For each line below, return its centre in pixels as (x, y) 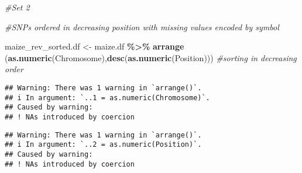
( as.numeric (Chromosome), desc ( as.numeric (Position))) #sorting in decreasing (151, 57)
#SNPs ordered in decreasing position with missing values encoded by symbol (142, 27)
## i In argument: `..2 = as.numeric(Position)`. (103, 145)
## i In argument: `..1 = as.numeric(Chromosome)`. (107, 98)
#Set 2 (17, 7)
